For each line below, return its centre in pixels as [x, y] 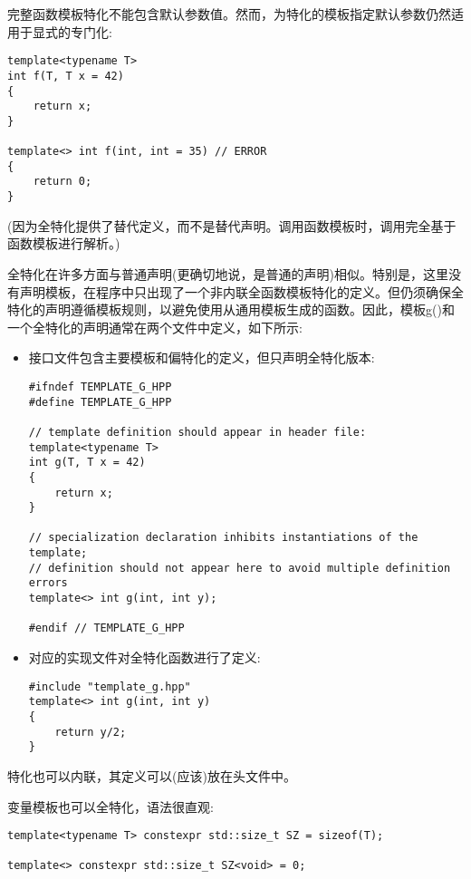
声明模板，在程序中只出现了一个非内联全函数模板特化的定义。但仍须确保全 [241, 291]
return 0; [62, 182]
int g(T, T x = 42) [87, 463]
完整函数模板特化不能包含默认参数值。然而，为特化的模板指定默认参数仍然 [229, 14]
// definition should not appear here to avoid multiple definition [240, 568]
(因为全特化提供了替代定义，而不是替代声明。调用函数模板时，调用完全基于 [232, 225]
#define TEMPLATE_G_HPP [100, 402]
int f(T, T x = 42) [66, 76]
